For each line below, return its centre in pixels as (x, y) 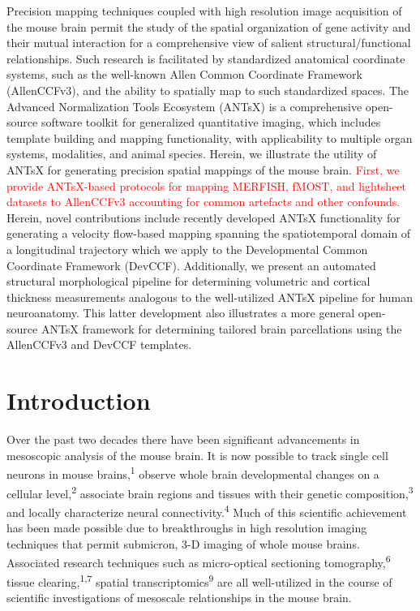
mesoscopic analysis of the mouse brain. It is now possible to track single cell (197, 455)
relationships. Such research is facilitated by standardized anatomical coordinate (206, 58)
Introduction (79, 400)
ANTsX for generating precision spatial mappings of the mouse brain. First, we (203, 169)
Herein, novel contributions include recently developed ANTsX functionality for (204, 217)
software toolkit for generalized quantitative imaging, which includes (211, 122)
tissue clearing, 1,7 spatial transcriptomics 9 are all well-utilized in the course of (199, 580)
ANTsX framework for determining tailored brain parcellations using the (221, 328)
